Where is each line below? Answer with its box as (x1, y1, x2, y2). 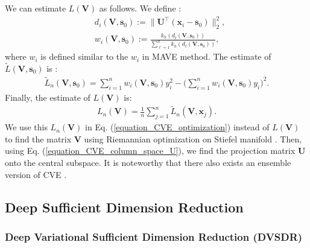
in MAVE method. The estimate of (142, 50, 271, 63)
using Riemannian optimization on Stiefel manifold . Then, (84, 132, 302, 145)
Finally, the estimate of (5, 91, 90, 103)
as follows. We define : (99, 2, 182, 14)
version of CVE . (5, 168, 67, 180)
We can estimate (5, 2, 66, 14)
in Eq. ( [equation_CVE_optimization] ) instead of (85, 121, 270, 133)
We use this (5, 121, 48, 133)
